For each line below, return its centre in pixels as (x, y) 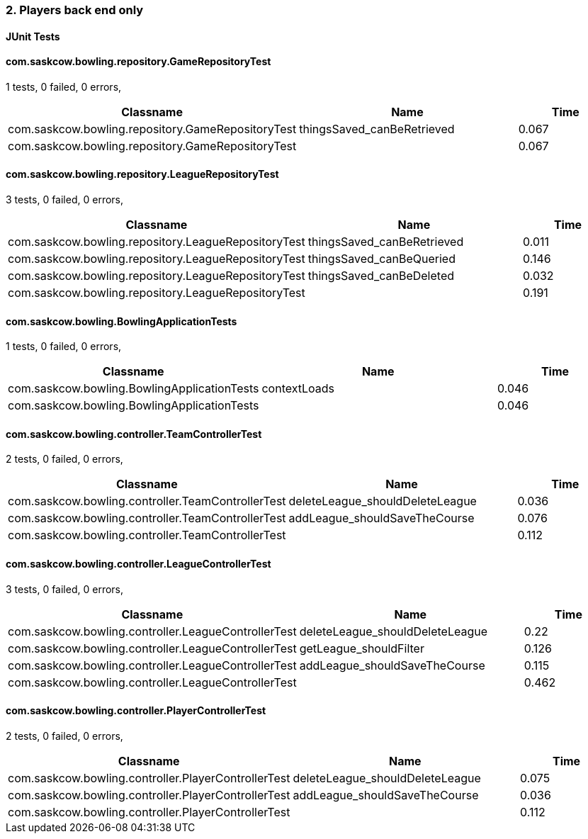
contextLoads (298, 389)
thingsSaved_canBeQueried (381, 259)
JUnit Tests (33, 36)
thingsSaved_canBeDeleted (381, 276)
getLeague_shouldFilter (362, 648)
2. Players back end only (75, 10)
